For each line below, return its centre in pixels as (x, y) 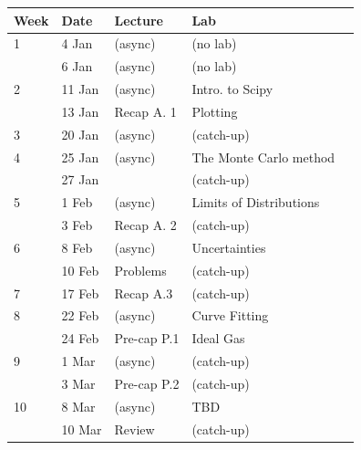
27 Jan (80, 179)
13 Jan (80, 111)
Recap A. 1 (145, 111)
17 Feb (80, 293)
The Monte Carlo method (263, 157)
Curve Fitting (230, 315)
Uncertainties (229, 247)
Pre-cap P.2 (147, 383)
